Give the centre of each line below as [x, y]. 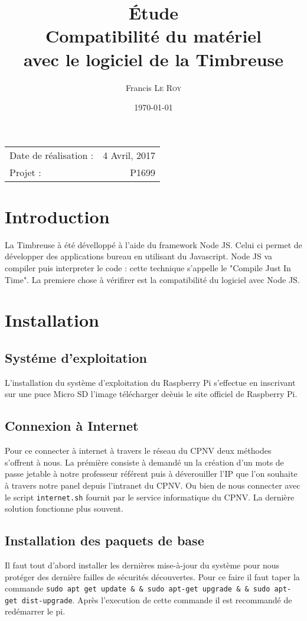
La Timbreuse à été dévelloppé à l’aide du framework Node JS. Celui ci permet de [153, 244]
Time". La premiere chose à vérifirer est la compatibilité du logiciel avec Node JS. [152, 279]
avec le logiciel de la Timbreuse [153, 59]
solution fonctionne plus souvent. [64, 508]
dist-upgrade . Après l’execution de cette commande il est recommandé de [157, 599]
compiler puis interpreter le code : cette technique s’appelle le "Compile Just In [148, 268]
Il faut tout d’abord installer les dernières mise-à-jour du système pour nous [142, 565]
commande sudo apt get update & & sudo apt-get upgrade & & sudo [138, 588]
